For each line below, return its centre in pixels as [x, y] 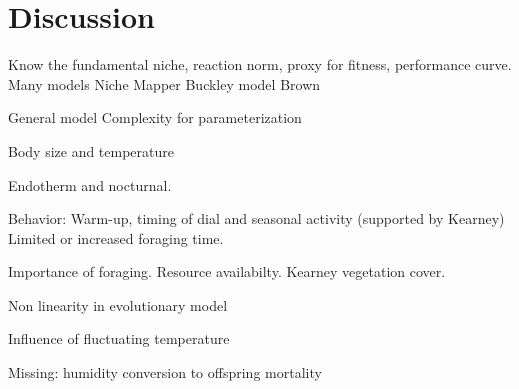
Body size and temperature [91, 150]
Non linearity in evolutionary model [118, 304]
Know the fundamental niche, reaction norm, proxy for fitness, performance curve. [260, 64]
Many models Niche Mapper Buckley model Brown [164, 83]
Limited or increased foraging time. [116, 237]
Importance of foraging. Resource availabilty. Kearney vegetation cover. [227, 271]
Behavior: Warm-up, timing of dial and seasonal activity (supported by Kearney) [256, 218]
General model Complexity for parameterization [155, 117]
